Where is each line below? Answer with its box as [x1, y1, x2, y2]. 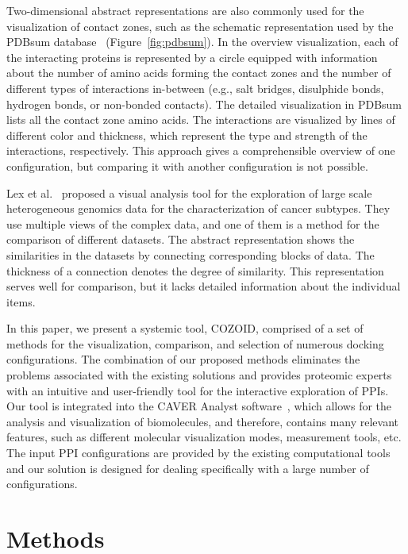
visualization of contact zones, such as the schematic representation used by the [6, 17, 394, 34]
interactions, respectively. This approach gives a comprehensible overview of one [6, 142, 395, 159]
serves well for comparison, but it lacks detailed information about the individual [6, 278, 401, 294]
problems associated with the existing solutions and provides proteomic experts [6, 367, 392, 383]
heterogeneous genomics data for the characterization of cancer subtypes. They [6, 200, 391, 217]
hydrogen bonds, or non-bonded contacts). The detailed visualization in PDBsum [6, 95, 402, 112]
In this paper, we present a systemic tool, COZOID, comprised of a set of [6, 320, 364, 337]
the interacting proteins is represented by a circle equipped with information [6, 48, 378, 65]
